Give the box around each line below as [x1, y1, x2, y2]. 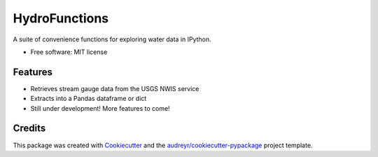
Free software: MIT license [30, 48, 108, 56]
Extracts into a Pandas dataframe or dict [30, 95, 147, 103]
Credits [13, 123, 46, 135]
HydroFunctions [13, 11, 109, 26]
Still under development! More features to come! [30, 104, 171, 112]
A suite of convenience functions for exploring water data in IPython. [13, 35, 211, 43]
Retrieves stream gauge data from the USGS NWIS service [30, 84, 199, 93]
